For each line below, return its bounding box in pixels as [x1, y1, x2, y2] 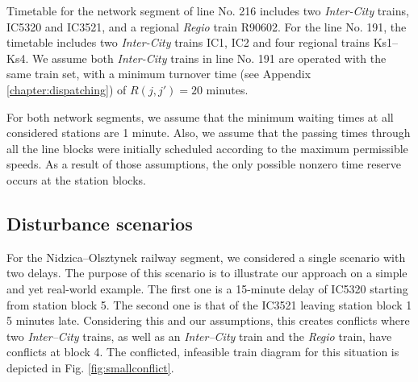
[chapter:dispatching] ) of [6, 81, 127, 98]
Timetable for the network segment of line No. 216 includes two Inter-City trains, [6, 2, 409, 19]
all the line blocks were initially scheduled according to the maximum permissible [6, 139, 408, 156]
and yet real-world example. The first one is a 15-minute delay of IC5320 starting [6, 280, 408, 297]
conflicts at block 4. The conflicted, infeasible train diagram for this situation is [6, 343, 399, 360]
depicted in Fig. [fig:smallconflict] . [6, 359, 174, 376]
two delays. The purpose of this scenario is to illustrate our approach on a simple [6, 264, 408, 281]
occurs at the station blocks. [6, 171, 146, 188]
